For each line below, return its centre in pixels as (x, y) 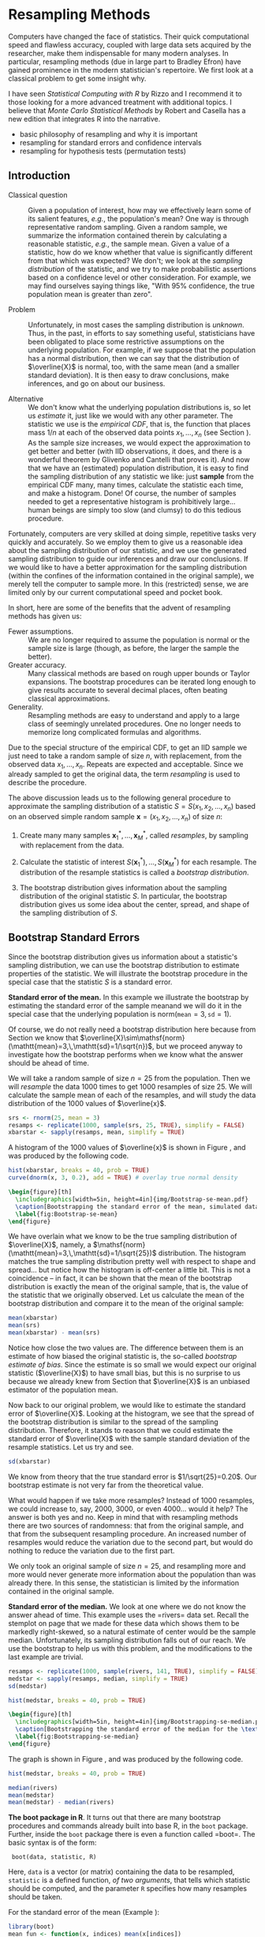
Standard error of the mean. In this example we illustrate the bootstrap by (129, 997)
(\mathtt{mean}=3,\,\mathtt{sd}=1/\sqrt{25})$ (82, 1253)
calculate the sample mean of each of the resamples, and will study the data (132, 1095)
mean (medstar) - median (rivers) (61, 1803)
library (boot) (32, 1927)
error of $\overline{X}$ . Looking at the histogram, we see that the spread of (131, 1414)
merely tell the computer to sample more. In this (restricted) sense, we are (129, 584)
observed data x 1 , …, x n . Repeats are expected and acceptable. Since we (126, 765)
